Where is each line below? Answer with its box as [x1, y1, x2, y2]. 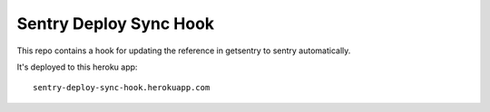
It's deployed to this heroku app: [16, 61, 138, 72]
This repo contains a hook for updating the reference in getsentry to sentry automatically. [16, 45, 351, 56]
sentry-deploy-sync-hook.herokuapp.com [33, 82, 211, 93]
